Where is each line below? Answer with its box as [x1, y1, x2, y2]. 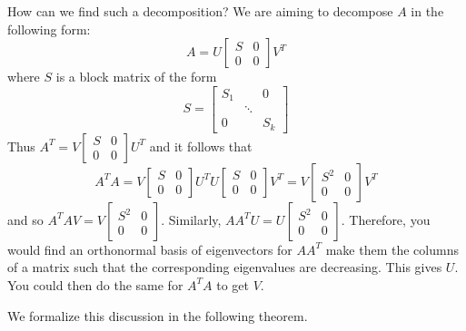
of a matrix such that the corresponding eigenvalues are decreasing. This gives [7, 258, 442, 277]
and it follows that [149, 136, 253, 155]
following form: [7, 19, 91, 38]
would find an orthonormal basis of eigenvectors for [7, 239, 292, 258]
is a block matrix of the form [55, 67, 217, 86]
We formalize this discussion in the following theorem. [7, 306, 308, 325]
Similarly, [168, 209, 222, 229]
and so [7, 209, 44, 229]
